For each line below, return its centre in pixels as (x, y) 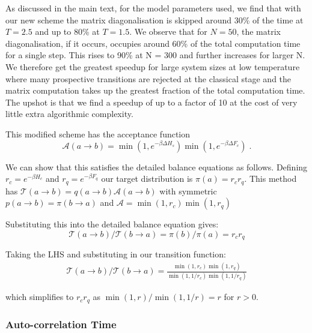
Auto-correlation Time (61, 324)
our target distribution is (147, 178)
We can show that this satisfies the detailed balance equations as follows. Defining (157, 166)
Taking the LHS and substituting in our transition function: (116, 254)
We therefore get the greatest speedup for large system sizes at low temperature (153, 66)
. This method (271, 178)
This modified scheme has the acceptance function (98, 133)
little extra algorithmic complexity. (69, 114)
